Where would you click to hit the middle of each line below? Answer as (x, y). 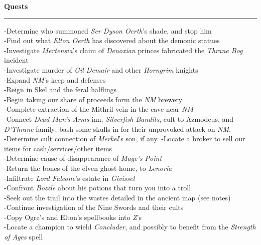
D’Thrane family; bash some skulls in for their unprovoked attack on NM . (117, 129)
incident (16, 60)
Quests (16, 6)
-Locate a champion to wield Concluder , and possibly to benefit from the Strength (130, 227)
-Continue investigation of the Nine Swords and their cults (94, 207)
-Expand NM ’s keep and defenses (55, 79)
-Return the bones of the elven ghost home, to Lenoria (88, 168)
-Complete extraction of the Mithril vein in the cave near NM (99, 109)
